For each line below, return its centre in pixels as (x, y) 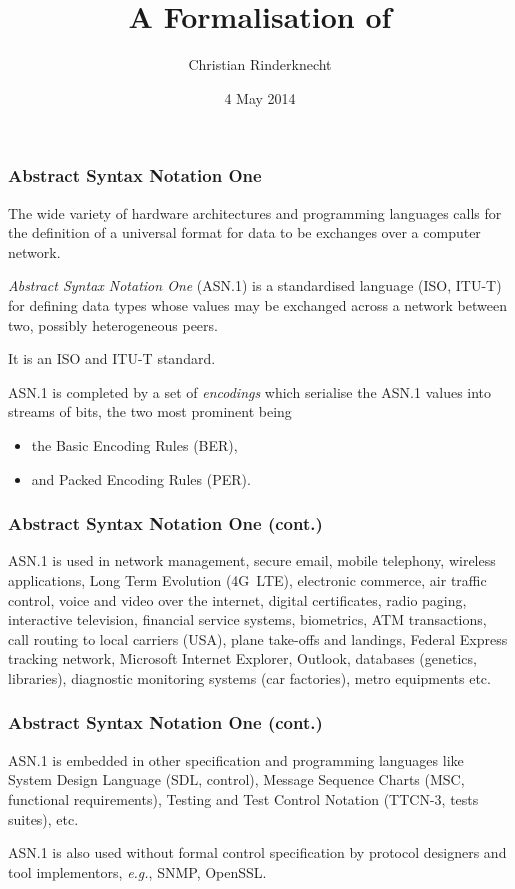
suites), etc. (43, 818)
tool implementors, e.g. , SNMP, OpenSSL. (137, 871)
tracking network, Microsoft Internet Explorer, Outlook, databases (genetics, (242, 658)
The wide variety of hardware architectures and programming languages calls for (255, 212)
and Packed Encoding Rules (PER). (141, 478)
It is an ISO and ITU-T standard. (112, 358)
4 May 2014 (260, 97)
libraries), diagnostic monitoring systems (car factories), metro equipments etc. (249, 677)
